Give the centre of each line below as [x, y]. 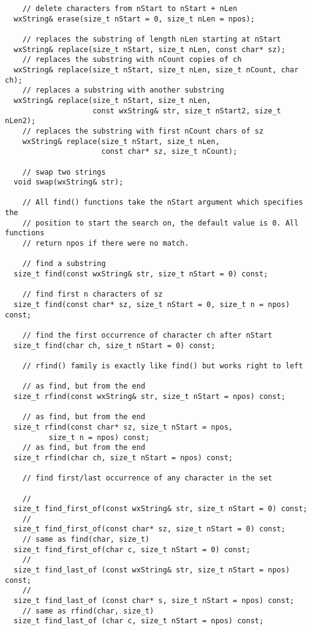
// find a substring [64, 264]
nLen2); [21, 121]
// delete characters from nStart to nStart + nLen [130, 9]
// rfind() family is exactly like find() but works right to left [163, 366]
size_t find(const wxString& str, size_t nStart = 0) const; [141, 274]
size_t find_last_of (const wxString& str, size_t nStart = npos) [152, 570]
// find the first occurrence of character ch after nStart [147, 335]
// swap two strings [64, 172]
